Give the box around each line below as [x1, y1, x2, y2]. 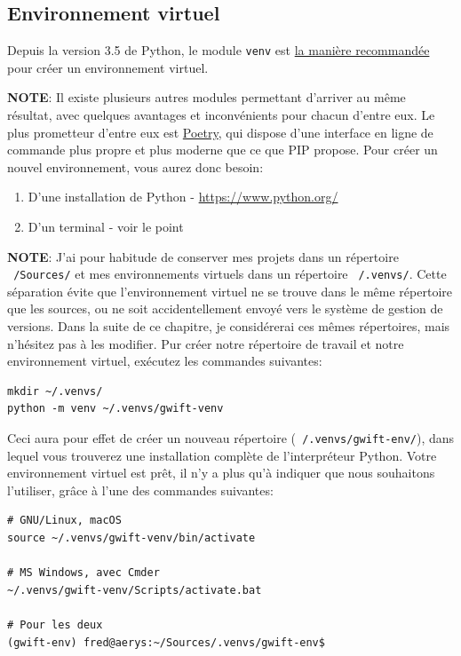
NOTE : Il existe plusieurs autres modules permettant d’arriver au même [7, 88, 406, 107]
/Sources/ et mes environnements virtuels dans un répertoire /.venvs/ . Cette [13, 265, 447, 283]
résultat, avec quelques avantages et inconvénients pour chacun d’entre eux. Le [7, 106, 435, 124]
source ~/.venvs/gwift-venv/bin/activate [7, 532, 256, 545]
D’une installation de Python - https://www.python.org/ [28, 187, 338, 206]
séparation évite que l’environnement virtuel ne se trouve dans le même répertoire [7, 281, 452, 300]
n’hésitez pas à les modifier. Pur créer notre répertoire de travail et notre [7, 334, 404, 352]
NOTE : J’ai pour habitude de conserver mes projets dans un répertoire [7, 247, 399, 265]
